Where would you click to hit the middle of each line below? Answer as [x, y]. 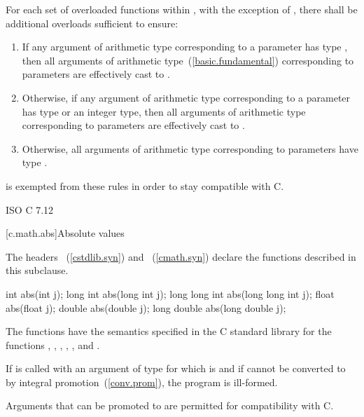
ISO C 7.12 [30, 209]
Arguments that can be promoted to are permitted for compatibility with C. [170, 405]
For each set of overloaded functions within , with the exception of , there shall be [182, 9]
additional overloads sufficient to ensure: [92, 23]
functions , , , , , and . [53, 344]
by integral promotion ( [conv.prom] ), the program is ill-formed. [142, 382]
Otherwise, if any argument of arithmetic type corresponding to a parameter [186, 97]
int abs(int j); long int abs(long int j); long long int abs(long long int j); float [170, 293]
